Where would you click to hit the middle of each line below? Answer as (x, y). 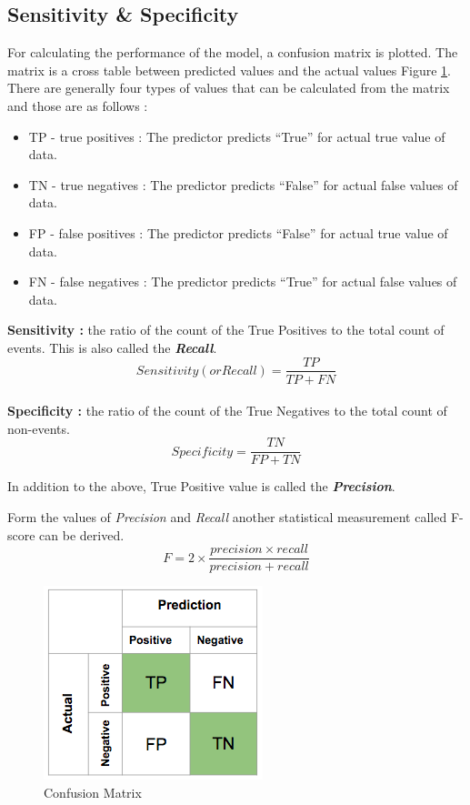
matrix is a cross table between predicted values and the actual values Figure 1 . (229, 70)
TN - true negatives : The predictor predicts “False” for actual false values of (243, 184)
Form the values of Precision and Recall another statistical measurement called (227, 517)
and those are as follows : (78, 105)
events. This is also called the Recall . (112, 347)
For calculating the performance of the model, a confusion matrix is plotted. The (233, 52)
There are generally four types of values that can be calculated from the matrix (229, 88)
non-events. (39, 428)
